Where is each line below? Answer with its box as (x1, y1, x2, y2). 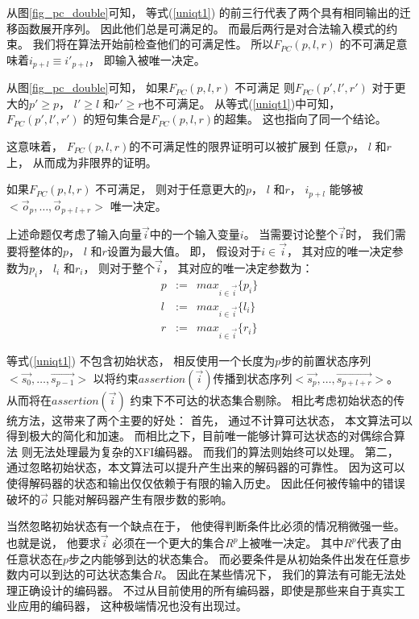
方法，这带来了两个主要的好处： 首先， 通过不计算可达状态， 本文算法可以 (17, 411, 413, 428)
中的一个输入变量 (149, 226, 240, 243)
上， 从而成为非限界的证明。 (6, 153, 157, 170)
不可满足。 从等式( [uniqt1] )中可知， (154, 94, 341, 111)
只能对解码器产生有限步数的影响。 (52, 490, 233, 507)
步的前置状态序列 (280, 352, 371, 369)
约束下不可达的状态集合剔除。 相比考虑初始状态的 (130, 391, 394, 408)
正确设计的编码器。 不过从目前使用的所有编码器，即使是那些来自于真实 (17, 581, 394, 598)
